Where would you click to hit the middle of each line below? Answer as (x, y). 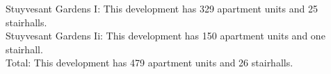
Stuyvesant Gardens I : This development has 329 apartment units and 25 (162, 8)
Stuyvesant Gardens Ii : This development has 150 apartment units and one (165, 36)
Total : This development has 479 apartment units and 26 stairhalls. (150, 63)
